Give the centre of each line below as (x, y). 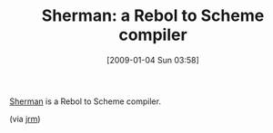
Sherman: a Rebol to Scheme (153, 16)
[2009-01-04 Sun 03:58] (153, 60)
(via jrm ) (25, 119)
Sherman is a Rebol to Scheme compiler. (86, 101)
